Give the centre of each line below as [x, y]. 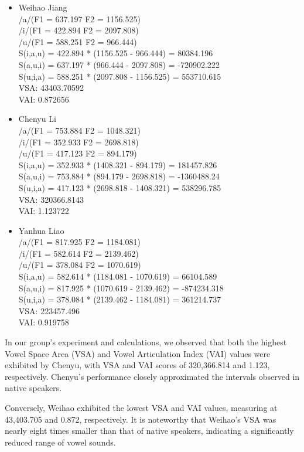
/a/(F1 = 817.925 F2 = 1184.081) [79, 242]
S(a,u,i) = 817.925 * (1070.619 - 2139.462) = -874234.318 [121, 288]
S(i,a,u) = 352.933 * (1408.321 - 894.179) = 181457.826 [118, 164]
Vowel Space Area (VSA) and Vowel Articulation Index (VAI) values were [138, 353]
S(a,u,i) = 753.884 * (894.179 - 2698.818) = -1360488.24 [119, 176]
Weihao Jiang [43, 7]
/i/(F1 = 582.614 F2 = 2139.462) [78, 253]
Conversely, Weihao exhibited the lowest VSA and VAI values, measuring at [141, 407]
